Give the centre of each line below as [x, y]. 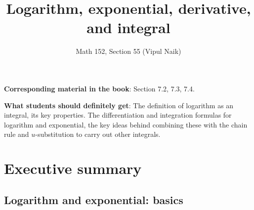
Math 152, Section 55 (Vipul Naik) [128, 51]
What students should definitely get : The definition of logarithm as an [119, 105]
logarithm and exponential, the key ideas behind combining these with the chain [126, 124]
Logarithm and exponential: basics [94, 199]
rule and [17, 134]
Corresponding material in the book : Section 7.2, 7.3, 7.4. [99, 88]
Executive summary [73, 168]
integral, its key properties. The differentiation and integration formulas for [118, 115]
